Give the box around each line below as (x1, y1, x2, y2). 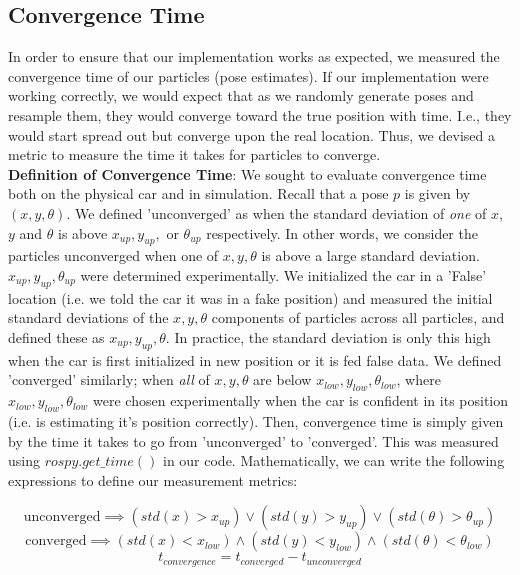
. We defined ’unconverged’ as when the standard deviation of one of (66, 202, 487, 223)
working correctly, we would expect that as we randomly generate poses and (8, 85, 474, 106)
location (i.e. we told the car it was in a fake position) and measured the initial (8, 287, 493, 308)
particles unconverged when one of (8, 245, 219, 266)
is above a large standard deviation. (261, 245, 480, 266)
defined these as (8, 326, 105, 347)
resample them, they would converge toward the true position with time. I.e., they (8, 104, 512, 125)
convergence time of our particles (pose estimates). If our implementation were (8, 65, 489, 86)
